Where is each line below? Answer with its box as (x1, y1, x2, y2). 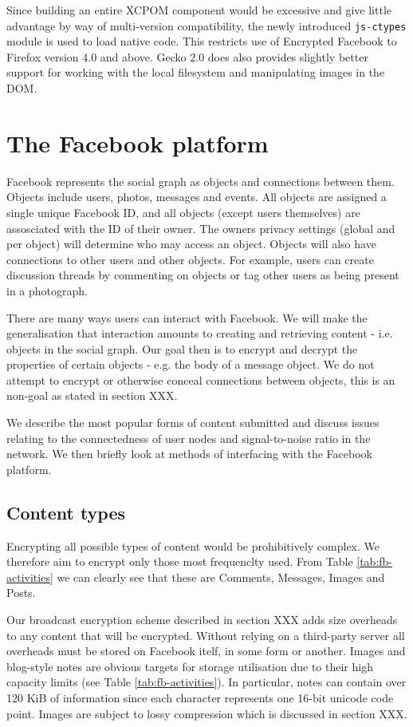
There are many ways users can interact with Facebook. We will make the (6, 309, 368, 326)
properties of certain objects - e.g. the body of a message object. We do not (6, 356, 375, 373)
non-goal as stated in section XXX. (6, 387, 178, 404)
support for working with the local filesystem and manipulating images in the (6, 64, 385, 81)
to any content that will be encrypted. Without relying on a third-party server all (6, 626, 405, 643)
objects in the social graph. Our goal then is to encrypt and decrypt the (6, 340, 358, 357)
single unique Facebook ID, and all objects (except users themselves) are (6, 203, 360, 220)
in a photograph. (6, 282, 88, 298)
